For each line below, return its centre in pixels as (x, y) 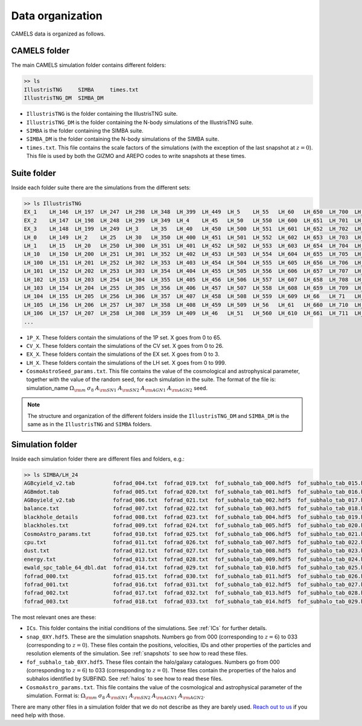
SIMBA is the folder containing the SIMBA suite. (85, 130)
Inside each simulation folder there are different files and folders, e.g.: (98, 459)
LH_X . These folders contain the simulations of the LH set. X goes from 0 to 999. (126, 362)
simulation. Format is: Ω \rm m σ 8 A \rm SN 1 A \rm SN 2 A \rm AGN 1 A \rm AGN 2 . (116, 696)
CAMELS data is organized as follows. (58, 34)
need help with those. (38, 715)
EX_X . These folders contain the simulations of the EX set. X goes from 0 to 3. (123, 354)
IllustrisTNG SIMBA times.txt (81, 90)
